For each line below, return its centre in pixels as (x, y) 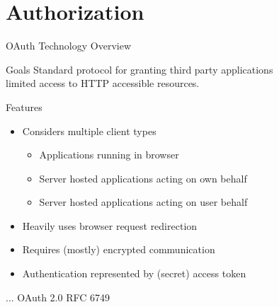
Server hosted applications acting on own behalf (143, 178)
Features (24, 106)
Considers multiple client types (89, 131)
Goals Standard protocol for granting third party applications (139, 69)
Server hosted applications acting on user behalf (143, 202)
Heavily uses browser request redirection (110, 225)
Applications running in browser (109, 155)
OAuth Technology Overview (68, 46)
